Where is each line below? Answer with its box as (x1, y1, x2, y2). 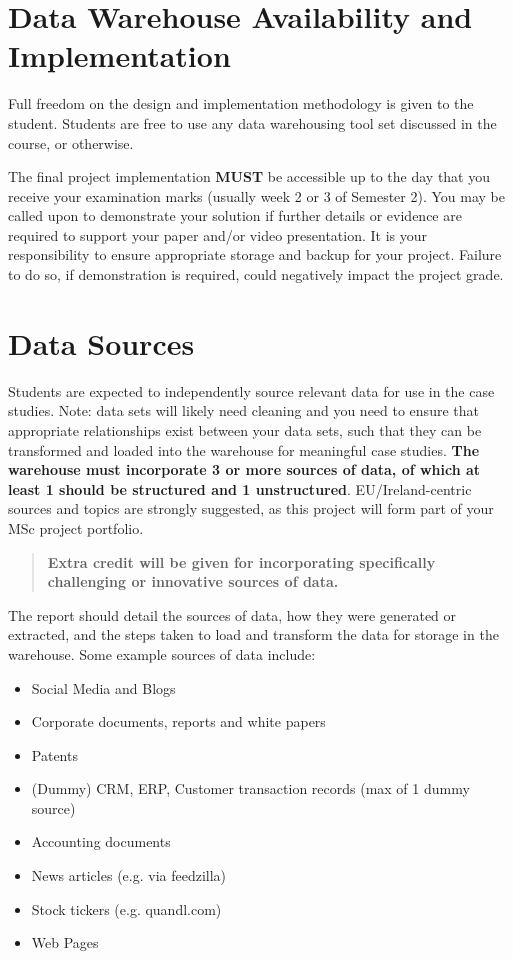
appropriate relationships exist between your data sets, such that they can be (8, 419, 482, 440)
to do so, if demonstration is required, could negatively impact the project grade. (8, 264, 504, 285)
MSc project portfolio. (8, 517, 144, 538)
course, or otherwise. (8, 132, 134, 153)
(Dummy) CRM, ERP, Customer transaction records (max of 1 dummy (31, 778, 470, 799)
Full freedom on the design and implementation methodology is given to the (8, 93, 474, 114)
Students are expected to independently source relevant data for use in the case (8, 380, 495, 401)
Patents (31, 744, 78, 765)
